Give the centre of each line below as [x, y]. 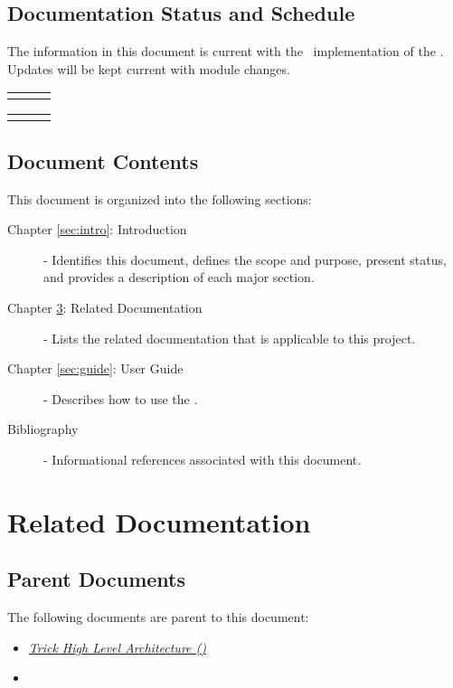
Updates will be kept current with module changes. [149, 68]
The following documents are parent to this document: [158, 617]
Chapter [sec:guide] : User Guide [95, 368]
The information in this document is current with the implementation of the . [226, 51]
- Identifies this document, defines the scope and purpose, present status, [245, 259]
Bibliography [43, 429]
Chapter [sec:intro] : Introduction [97, 229]
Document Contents [103, 160]
